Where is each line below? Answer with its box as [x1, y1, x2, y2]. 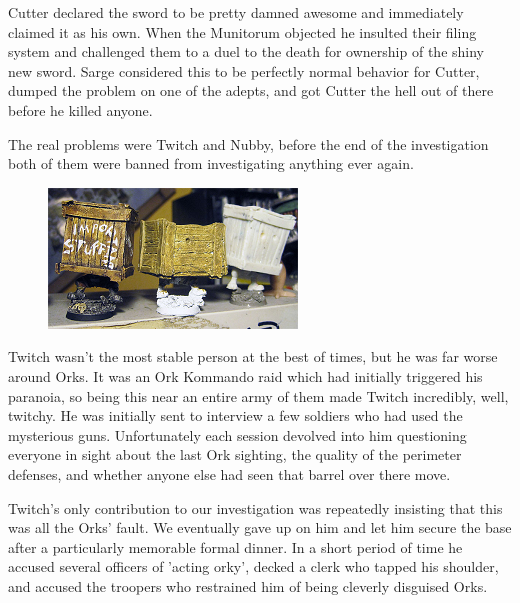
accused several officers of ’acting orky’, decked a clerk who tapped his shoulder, [8, 556, 499, 577]
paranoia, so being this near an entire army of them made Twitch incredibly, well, [8, 385, 509, 406]
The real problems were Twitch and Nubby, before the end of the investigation [8, 133, 489, 154]
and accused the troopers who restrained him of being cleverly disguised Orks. [8, 575, 488, 596]
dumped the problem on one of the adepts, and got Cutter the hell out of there [8, 80, 494, 101]
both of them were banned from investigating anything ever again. [8, 153, 414, 174]
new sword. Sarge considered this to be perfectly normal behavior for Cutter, [8, 60, 480, 81]
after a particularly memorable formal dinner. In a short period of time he [8, 536, 463, 557]
